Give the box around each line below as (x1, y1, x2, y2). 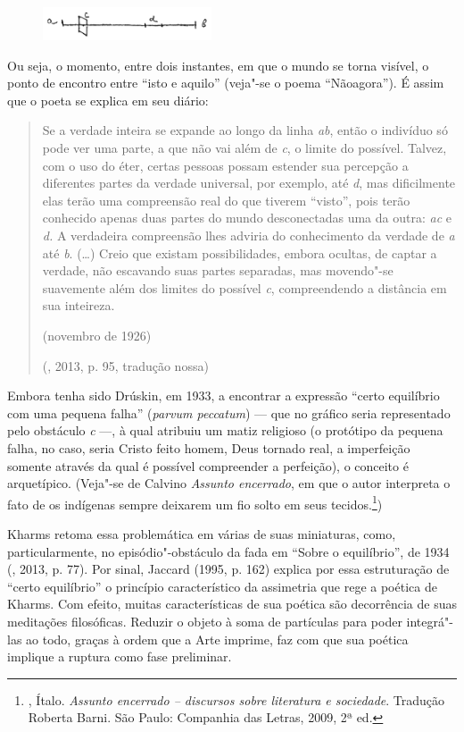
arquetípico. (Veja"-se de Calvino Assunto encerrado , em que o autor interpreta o (7, 474, 451, 492)
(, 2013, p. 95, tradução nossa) (42, 356, 209, 374)
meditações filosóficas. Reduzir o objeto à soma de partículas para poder (7, 611, 402, 630)
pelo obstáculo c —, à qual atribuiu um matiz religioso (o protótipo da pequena (7, 421, 443, 440)
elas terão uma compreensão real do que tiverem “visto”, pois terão (42, 190, 410, 209)
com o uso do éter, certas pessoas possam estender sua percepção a (42, 156, 409, 174)
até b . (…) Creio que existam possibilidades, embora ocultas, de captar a (42, 243, 437, 262)
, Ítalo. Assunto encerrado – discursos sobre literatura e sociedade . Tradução (28, 690, 445, 709)
